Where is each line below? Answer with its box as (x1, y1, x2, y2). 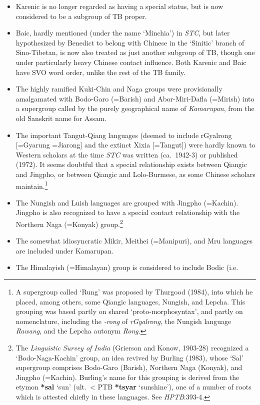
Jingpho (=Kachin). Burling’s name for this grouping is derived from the (15, 371, 239, 382)
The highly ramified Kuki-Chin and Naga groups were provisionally (15, 83, 222, 94)
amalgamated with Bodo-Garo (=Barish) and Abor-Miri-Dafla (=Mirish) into (15, 93, 254, 103)
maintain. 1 (15, 179, 48, 191)
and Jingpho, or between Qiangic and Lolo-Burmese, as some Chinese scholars (15, 168, 255, 179)
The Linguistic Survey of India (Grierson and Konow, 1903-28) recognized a (15, 342, 249, 352)
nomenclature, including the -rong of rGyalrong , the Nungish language (15, 315, 231, 326)
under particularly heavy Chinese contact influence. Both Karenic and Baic (15, 56, 246, 67)
